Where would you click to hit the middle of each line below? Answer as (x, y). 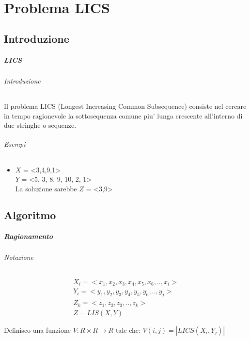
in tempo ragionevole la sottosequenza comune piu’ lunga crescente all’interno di (123, 115)
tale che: (128, 330)
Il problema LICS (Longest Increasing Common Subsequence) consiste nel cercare (125, 106)
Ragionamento (28, 236)
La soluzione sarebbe (46, 188)
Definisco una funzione (37, 330)
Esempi (15, 144)
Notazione (19, 257)
